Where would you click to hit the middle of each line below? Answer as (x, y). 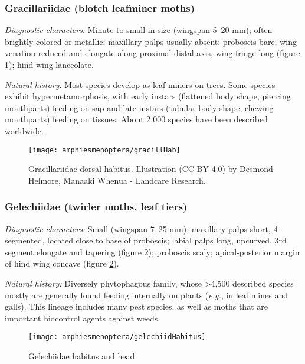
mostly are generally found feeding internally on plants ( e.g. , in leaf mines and (146, 295)
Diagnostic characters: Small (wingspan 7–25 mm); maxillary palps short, (138, 228)
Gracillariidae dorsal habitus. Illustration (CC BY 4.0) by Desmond (151, 169)
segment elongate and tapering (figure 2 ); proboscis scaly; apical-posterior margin (152, 251)
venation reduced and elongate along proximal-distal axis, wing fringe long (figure (152, 53)
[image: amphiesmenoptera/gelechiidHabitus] (117, 337)
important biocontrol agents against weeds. (83, 318)
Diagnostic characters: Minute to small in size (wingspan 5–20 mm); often (139, 30)
